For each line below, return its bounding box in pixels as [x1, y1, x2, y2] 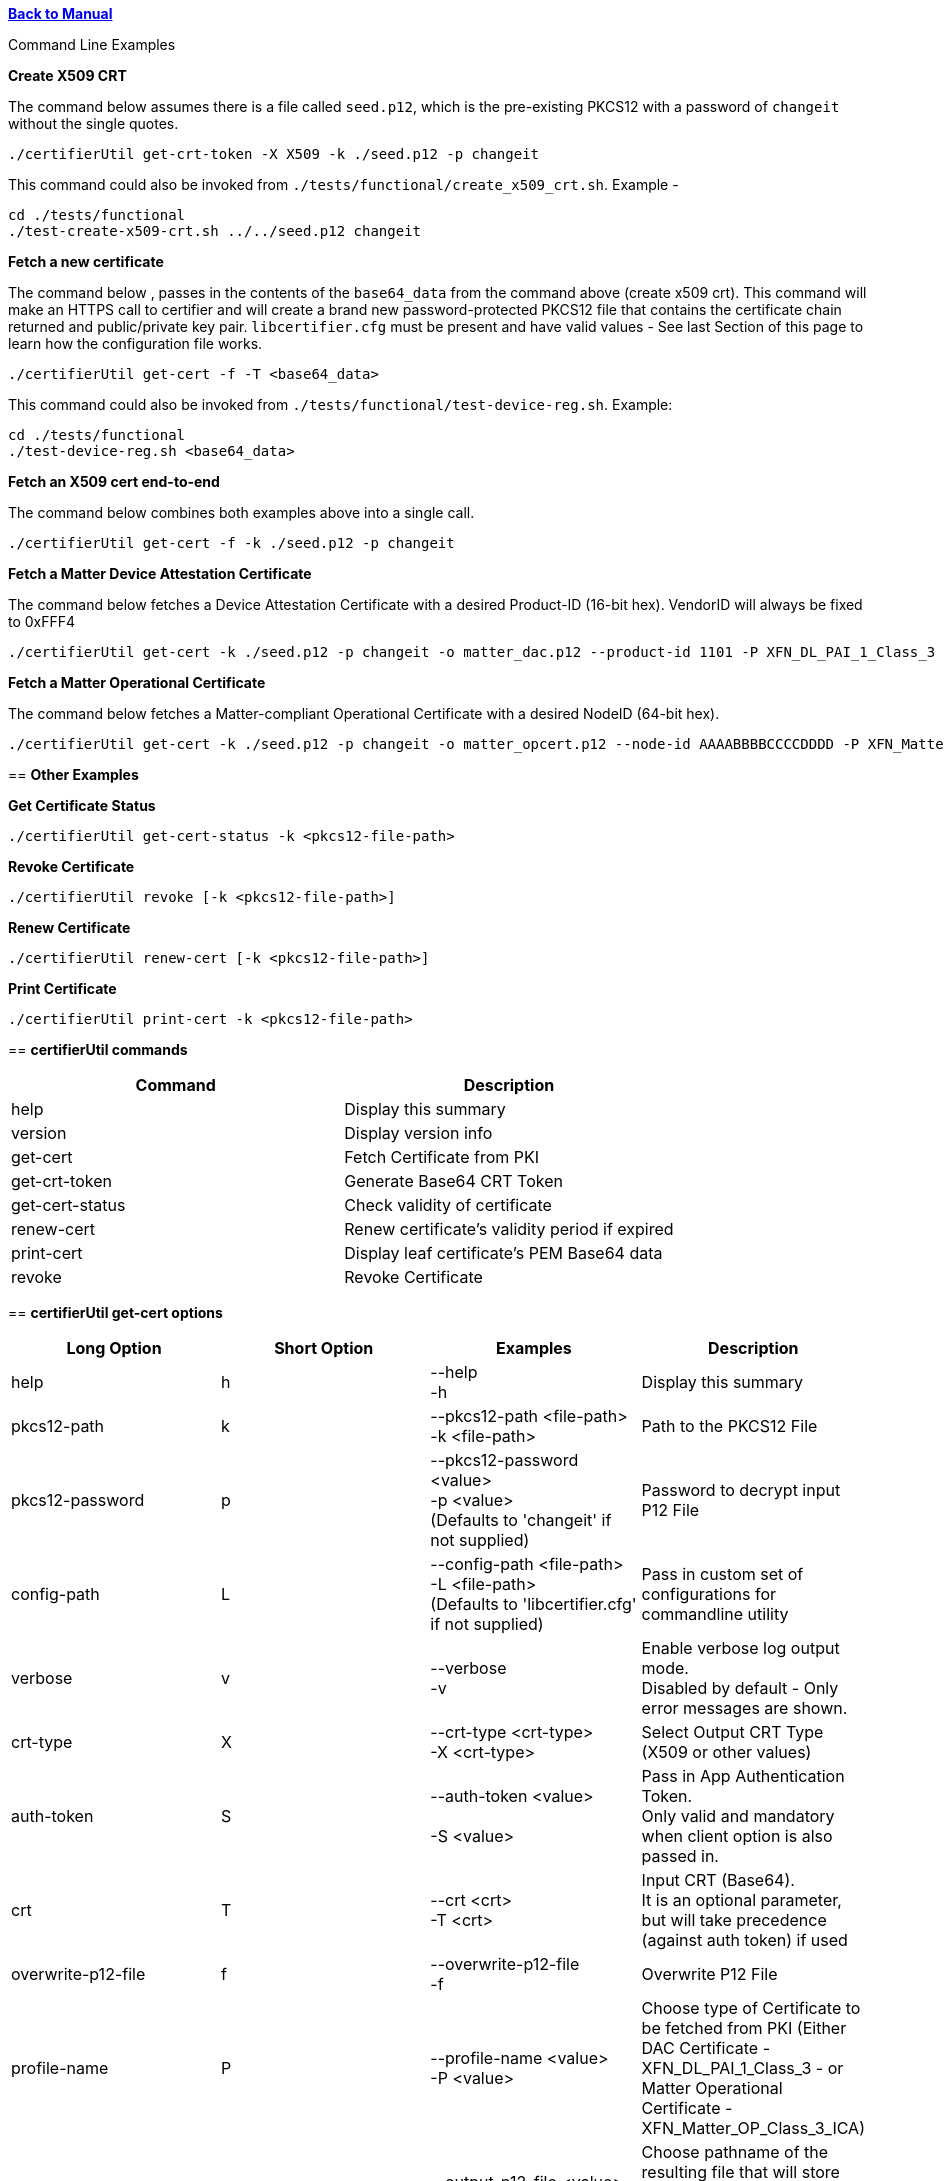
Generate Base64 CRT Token [344, 1171, 563, 1191]
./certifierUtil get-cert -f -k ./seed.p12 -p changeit [8, 535, 455, 551]
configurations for [641, 1584, 777, 1604]
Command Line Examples [8, 36, 176, 53]
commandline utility [641, 1604, 789, 1624]
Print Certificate [8, 980, 117, 997]
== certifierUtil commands [8, 1041, 188, 1058]
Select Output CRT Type [641, 1722, 824, 1742]
